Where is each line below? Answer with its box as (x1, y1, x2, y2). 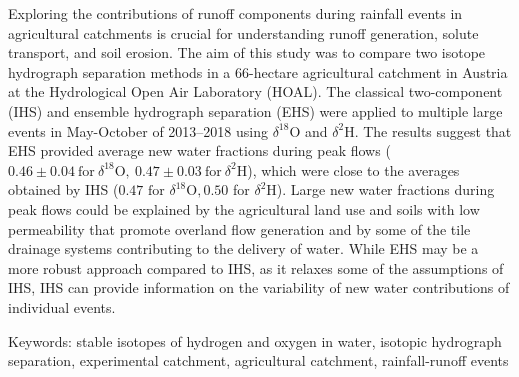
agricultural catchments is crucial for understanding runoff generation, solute (8, 22, 479, 43)
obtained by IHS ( (8, 179, 119, 200)
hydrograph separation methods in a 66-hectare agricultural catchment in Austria (8, 61, 508, 82)
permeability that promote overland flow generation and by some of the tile (8, 218, 471, 239)
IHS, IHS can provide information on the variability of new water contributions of (8, 277, 510, 298)
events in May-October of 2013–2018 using (8, 120, 268, 141)
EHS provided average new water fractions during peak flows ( (8, 140, 391, 161)
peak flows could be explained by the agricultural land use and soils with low (8, 198, 480, 219)
